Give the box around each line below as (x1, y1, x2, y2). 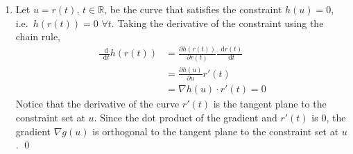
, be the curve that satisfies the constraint (104, 2, 282, 16)
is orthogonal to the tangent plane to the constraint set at (92, 123, 339, 138)
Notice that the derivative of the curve (15, 96, 180, 111)
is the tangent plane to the (213, 96, 327, 111)
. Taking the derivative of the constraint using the (111, 15, 324, 30)
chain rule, (15, 29, 61, 44)
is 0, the (311, 110, 346, 124)
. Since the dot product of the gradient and (94, 110, 277, 124)
